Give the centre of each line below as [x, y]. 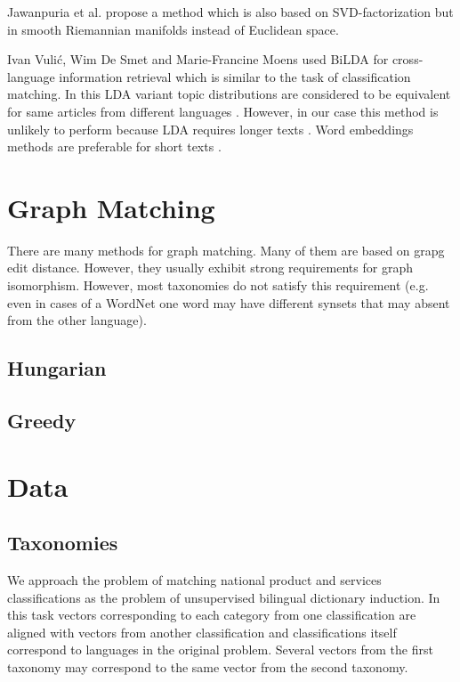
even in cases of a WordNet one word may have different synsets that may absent [229, 302]
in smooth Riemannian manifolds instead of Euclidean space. [173, 29]
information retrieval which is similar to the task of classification [235, 76]
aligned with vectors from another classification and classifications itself [202, 632]
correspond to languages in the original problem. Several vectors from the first [220, 650]
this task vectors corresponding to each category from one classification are [212, 615]
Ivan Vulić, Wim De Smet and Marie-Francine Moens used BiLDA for [198, 59]
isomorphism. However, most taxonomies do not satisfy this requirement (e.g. [218, 285]
